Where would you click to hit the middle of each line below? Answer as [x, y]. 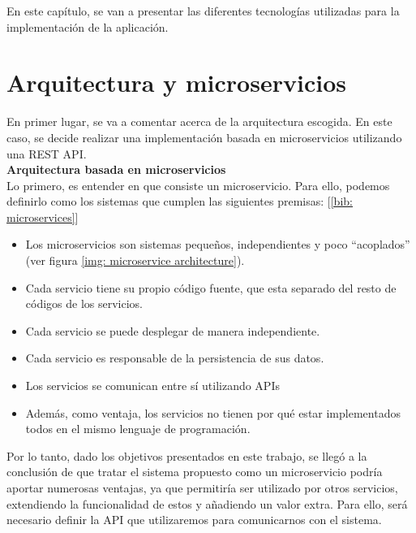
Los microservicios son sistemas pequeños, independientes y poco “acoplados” [218, 244]
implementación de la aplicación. [88, 26]
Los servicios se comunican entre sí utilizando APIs [152, 386]
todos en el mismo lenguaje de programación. [138, 429]
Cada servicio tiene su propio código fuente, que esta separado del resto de [211, 287]
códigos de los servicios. [84, 303]
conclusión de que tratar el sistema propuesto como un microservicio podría [195, 472]
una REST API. [47, 153]
